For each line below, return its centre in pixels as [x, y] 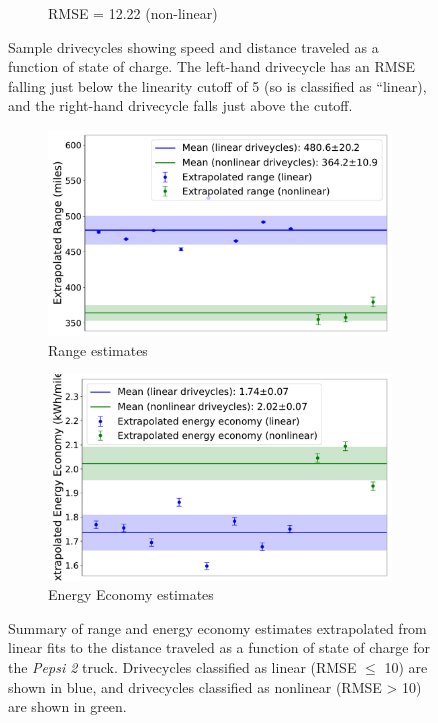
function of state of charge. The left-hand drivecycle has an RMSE [212, 66]
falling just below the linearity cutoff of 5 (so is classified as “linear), [217, 85]
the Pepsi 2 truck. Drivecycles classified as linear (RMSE [182, 667]
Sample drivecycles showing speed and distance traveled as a [193, 46]
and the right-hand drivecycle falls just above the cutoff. [180, 105]
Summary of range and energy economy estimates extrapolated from [217, 627]
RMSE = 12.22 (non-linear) [133, 13]
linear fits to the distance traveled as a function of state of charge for [219, 647]
